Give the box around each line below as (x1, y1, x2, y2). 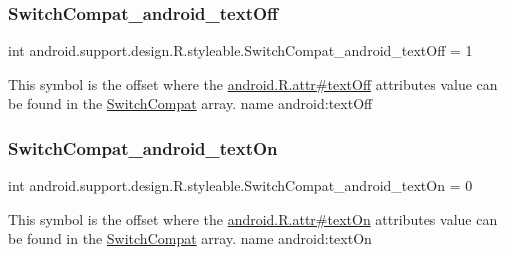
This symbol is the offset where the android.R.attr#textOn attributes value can (8, 208, 498, 229)
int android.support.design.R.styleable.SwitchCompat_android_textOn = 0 (8, 175, 473, 196)
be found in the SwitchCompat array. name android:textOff (8, 93, 373, 114)
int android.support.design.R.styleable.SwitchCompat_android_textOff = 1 (8, 40, 473, 61)
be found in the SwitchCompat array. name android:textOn (8, 228, 372, 249)
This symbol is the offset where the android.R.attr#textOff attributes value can (8, 73, 498, 94)
